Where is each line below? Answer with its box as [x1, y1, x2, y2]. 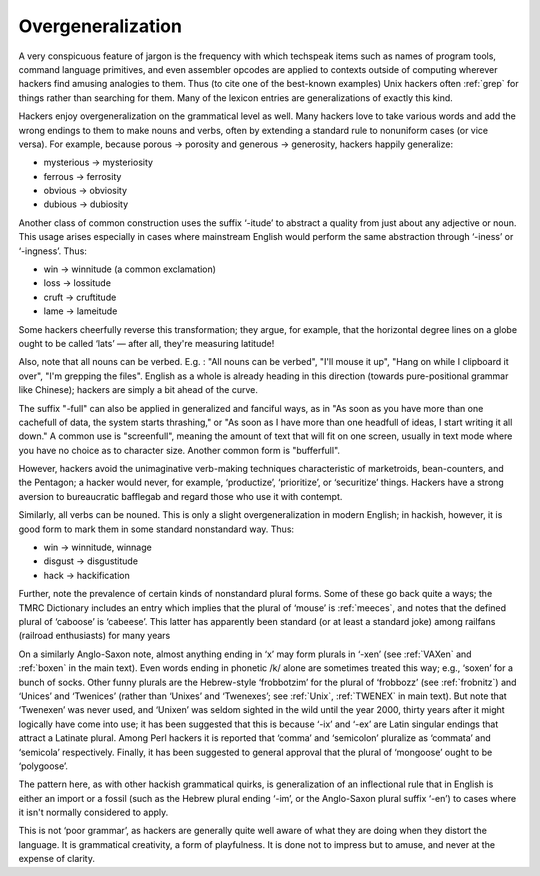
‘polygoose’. [18, 760, 69, 772]
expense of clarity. [18, 853, 95, 865]
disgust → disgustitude [43, 555, 139, 567]
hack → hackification [43, 569, 130, 581]
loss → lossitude [43, 277, 112, 289]
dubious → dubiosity [43, 198, 129, 210]
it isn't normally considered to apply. [18, 806, 169, 819]
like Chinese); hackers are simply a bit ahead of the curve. [18, 384, 259, 396]
